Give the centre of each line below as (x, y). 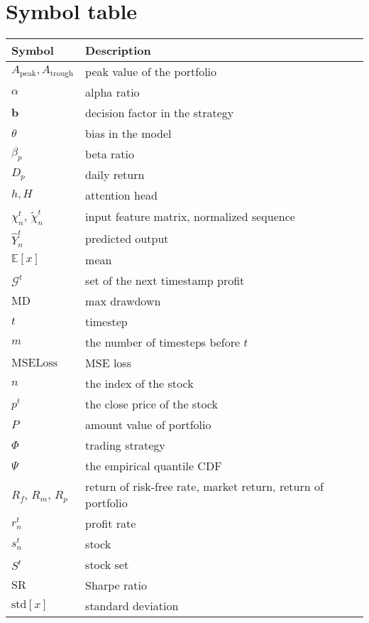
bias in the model (128, 134)
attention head (121, 195)
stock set (107, 564)
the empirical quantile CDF (154, 465)
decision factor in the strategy (160, 113)
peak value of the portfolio (151, 72)
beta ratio (110, 154)
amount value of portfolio (148, 424)
